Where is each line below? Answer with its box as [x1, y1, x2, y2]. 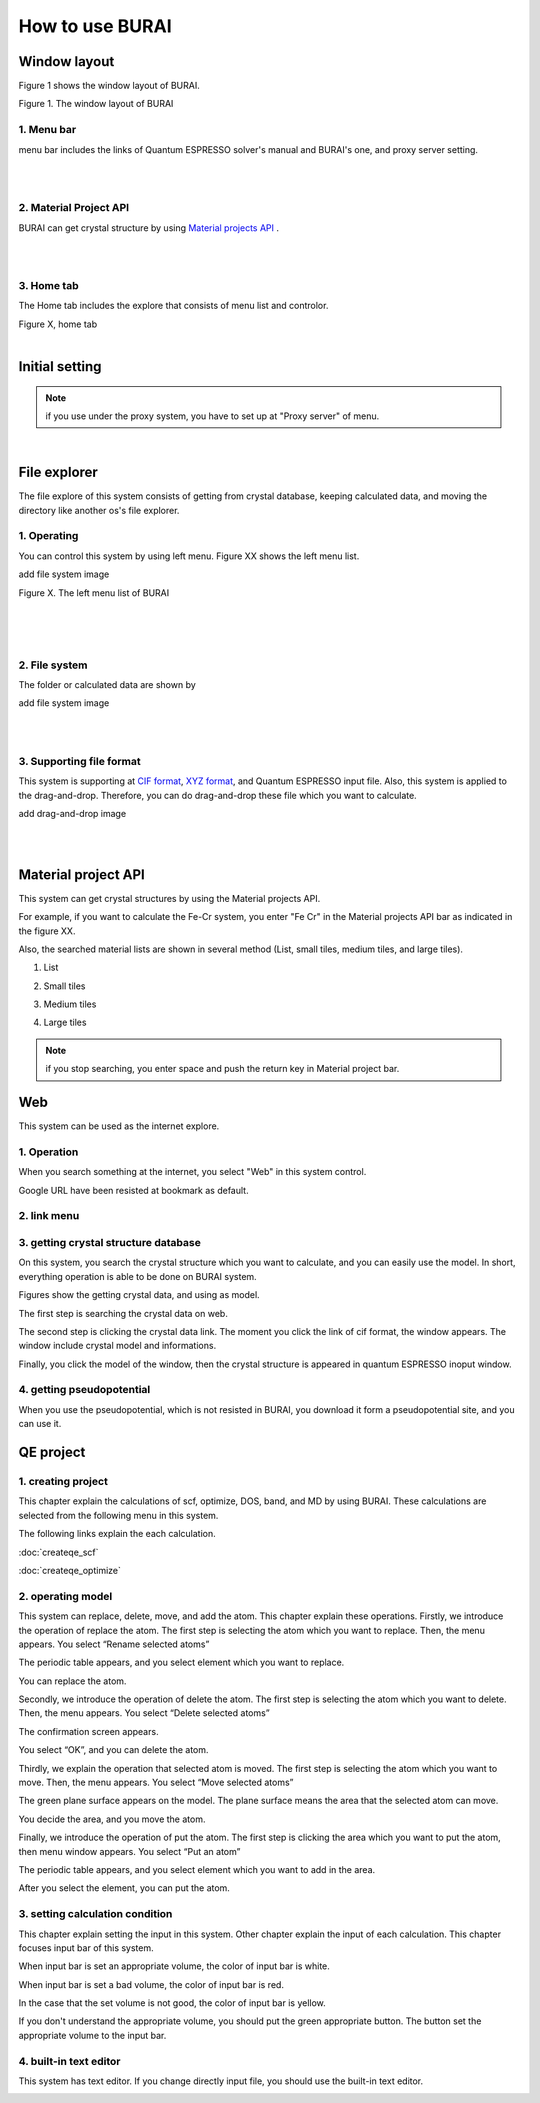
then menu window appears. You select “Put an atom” [18, 1845, 241, 1857]
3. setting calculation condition [18, 1907, 173, 1921]
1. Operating [18, 529, 79, 543]
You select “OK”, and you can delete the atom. [18, 1744, 209, 1756]
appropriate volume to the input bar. [18, 2029, 167, 2041]
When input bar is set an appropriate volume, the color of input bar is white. [18, 1960, 330, 1972]
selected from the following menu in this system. [18, 1509, 219, 1521]
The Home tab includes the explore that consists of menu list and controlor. [18, 300, 329, 312]
